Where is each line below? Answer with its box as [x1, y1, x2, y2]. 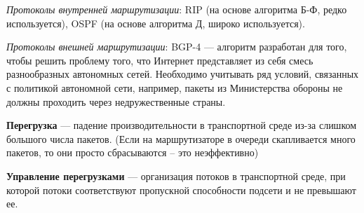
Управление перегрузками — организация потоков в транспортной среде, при [6, 168, 346, 183]
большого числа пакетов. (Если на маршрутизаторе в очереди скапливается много [6, 131, 356, 146]
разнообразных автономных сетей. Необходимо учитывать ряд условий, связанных [6, 67, 359, 81]
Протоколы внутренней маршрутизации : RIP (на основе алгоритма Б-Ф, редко [6, 2, 347, 16]
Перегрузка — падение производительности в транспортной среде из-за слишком [6, 118, 357, 132]
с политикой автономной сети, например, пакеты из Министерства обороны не [6, 80, 343, 95]
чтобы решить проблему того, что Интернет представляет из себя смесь [6, 53, 314, 67]
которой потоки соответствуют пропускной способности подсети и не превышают [6, 182, 356, 197]
